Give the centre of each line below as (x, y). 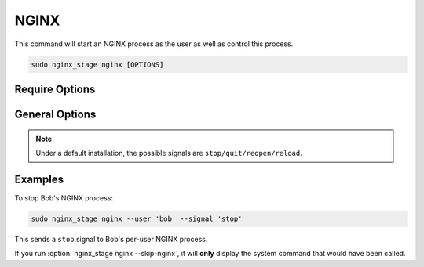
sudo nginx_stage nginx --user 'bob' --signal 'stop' (137, 218)
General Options (55, 114)
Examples (39, 179)
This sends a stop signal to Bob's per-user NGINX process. (111, 239)
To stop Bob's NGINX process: (64, 198)
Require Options (55, 89)
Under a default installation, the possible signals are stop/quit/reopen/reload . (169, 153)
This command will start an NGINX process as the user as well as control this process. (154, 44)
